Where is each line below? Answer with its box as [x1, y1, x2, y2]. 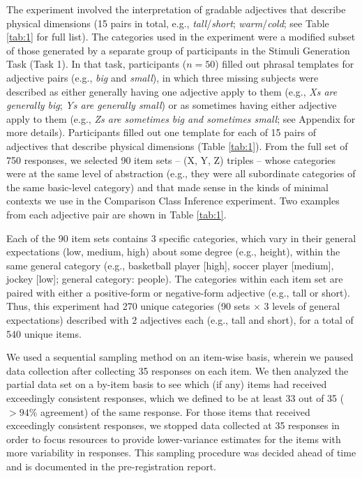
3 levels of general [264, 299, 340, 313]
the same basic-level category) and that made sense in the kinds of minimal [6, 179, 329, 194]
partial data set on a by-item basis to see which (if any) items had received [6, 377, 327, 391]
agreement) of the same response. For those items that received [40, 404, 310, 419]
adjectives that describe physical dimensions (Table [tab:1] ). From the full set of [6, 138, 348, 153]
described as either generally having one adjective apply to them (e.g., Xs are [6, 84, 338, 98]
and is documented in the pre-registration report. [6, 459, 216, 473]
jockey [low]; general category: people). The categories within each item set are [6, 271, 343, 286]
